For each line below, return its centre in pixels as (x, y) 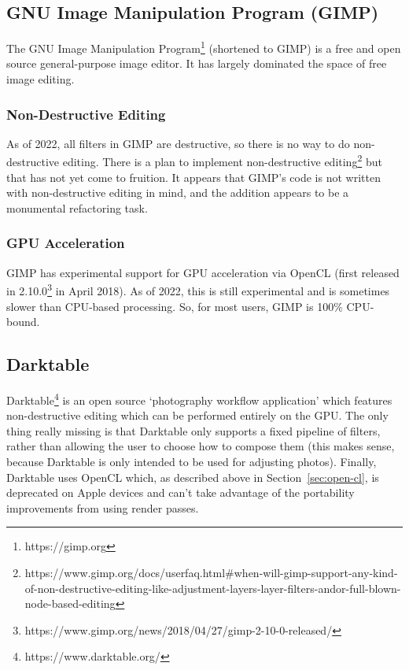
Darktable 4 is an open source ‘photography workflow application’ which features (199, 398)
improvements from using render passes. (103, 507)
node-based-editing (70, 603)
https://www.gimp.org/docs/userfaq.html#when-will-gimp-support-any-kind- (211, 572)
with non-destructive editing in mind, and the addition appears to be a (178, 192)
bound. (23, 322)
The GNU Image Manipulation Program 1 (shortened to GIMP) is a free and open (204, 47)
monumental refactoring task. (77, 207)
